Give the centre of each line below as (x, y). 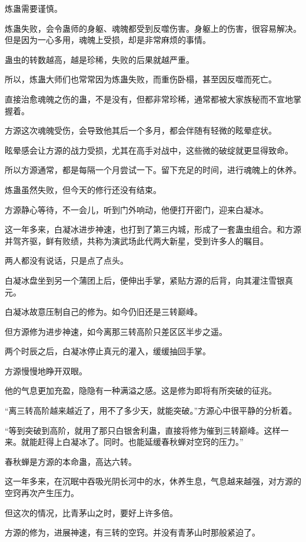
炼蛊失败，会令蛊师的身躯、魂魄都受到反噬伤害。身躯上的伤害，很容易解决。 (153, 28)
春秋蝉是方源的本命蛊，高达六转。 (71, 461)
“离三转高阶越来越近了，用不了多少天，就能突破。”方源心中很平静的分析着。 (151, 410)
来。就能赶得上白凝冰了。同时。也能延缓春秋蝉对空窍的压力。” (124, 442)
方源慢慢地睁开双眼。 (46, 370)
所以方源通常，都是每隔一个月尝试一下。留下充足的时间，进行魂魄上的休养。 (153, 170)
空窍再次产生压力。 (42, 493)
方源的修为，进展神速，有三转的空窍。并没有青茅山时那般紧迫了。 (132, 532)
